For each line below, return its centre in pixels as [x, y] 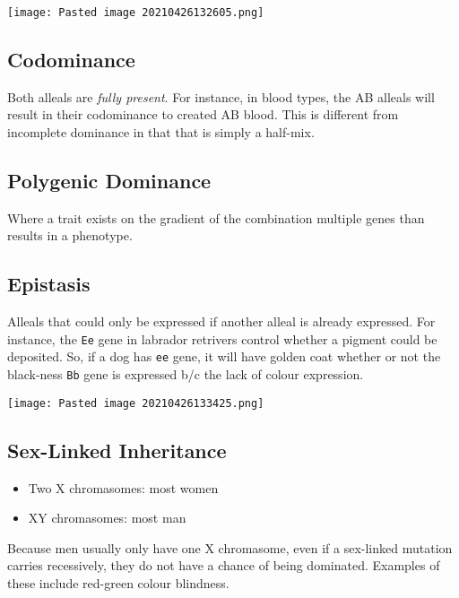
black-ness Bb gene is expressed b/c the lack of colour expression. [186, 374]
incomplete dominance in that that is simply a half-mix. [161, 132]
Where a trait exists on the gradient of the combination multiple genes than [216, 217]
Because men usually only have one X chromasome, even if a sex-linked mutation [230, 547]
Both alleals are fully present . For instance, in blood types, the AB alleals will [221, 96]
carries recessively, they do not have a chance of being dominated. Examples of [224, 565]
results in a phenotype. [70, 235]
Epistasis [49, 284]
